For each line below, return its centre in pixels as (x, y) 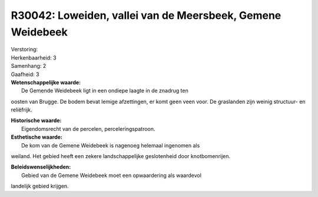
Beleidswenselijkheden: (41, 167)
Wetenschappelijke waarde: (46, 82)
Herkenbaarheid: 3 (34, 58)
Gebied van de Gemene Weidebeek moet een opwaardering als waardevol (111, 175)
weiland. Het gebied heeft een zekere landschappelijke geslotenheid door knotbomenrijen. (121, 156)
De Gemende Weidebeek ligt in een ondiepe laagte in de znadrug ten (105, 91)
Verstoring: (24, 50)
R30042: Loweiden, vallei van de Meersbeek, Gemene (146, 15)
